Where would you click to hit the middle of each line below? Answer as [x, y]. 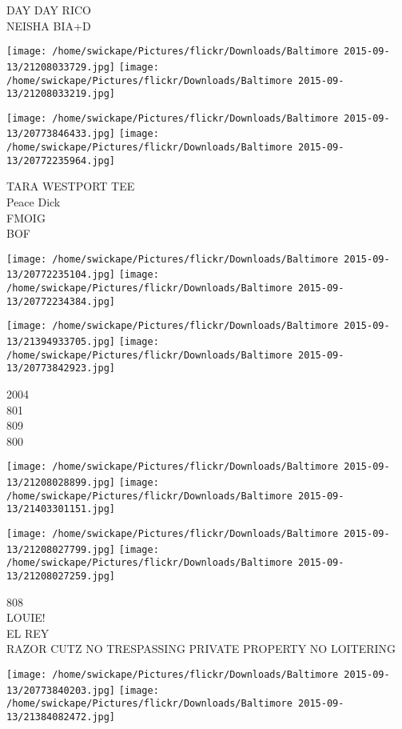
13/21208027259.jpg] [61, 577]
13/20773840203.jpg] [61, 690]
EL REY [28, 633]
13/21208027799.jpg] [61, 549]
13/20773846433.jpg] [61, 134]
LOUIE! [26, 617]
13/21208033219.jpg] [61, 94]
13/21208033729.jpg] [61, 67]
